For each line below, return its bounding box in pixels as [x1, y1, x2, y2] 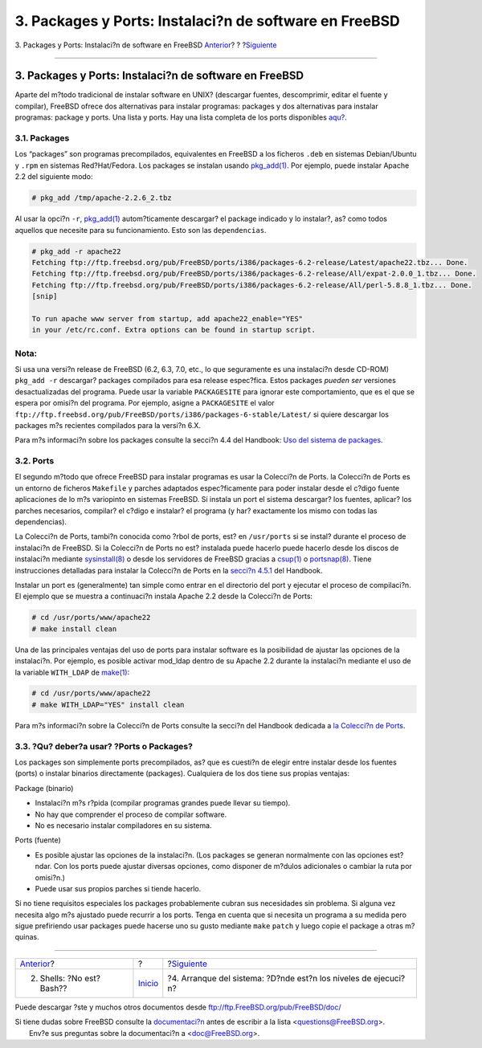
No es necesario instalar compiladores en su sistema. [35, 820, 212, 830]
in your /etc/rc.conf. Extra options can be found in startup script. [31, 325, 317, 335]
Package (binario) [14, 783, 74, 793]
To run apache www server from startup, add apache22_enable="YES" [31, 314, 304, 323]
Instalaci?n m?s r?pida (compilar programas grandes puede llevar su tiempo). [35, 798, 291, 808]
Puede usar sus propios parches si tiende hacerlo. [35, 883, 202, 893]
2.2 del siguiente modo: [14, 172, 93, 181]
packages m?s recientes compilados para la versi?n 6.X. [14, 420, 201, 430]
